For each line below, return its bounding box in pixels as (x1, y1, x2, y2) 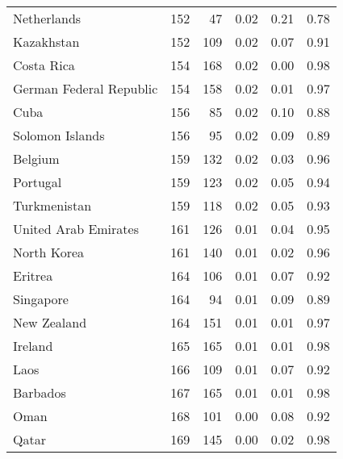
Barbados (13, 383, 66, 402)
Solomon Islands (13, 126, 105, 144)
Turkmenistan (13, 196, 92, 215)
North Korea (13, 243, 85, 261)
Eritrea (13, 266, 53, 285)
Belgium (13, 149, 60, 168)
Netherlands (13, 9, 82, 27)
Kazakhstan (13, 32, 80, 51)
